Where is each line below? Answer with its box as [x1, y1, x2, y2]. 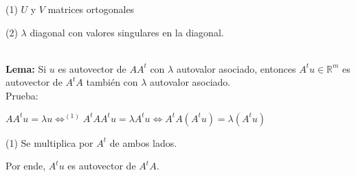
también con [86, 75, 138, 89]
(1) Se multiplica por [5, 135, 93, 150]
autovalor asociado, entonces [176, 61, 296, 75]
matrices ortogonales [47, 2, 135, 16]
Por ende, [5, 158, 46, 173]
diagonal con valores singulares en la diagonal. [30, 25, 224, 39]
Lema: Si [5, 61, 47, 75]
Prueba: [5, 88, 38, 102]
